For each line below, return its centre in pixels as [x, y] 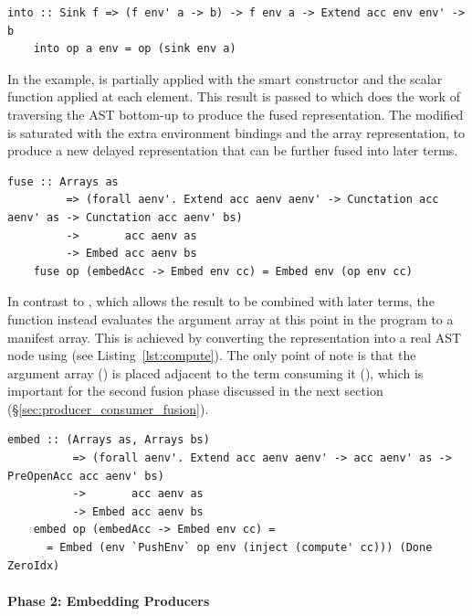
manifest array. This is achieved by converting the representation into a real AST [235, 337]
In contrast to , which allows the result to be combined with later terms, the [221, 301]
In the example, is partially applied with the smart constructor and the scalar [225, 78]
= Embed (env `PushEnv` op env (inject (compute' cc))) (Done [239, 548]
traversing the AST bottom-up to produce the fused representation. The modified [236, 114]
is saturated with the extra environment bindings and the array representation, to [236, 132]
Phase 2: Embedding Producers [109, 600]
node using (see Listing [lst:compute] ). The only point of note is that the [212, 355]
